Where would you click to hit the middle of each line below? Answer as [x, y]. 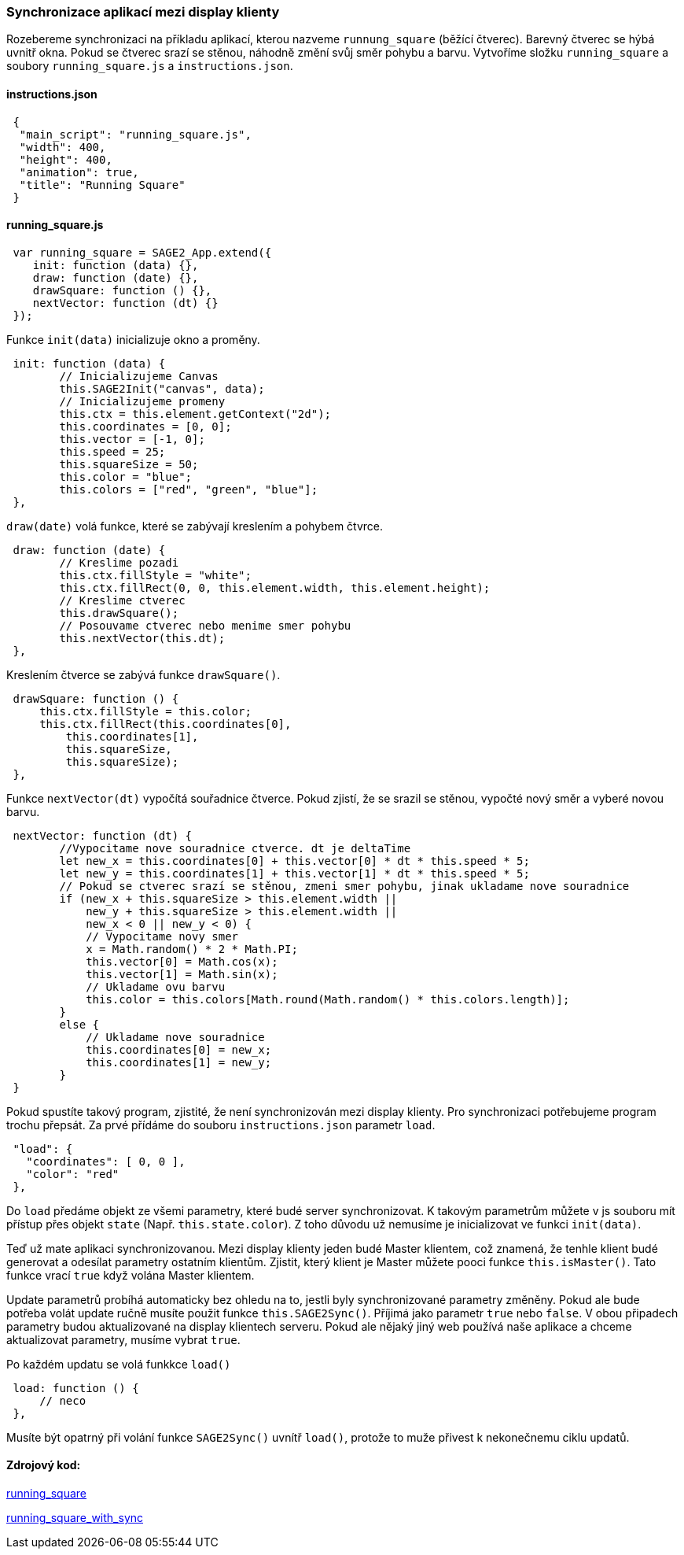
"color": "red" [73, 1174]
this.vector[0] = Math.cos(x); [182, 961]
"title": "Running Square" [102, 185]
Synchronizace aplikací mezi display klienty [143, 12]
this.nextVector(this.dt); [142, 638]
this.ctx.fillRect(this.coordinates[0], [165, 724]
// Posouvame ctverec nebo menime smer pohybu [205, 625]
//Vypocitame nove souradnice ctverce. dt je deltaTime [235, 848]
